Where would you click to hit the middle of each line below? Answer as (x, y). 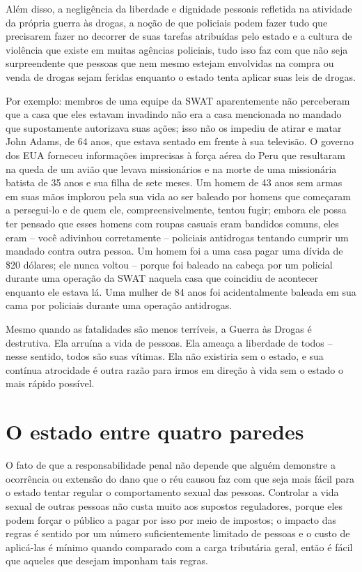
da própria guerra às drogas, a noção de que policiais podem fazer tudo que (167, 22)
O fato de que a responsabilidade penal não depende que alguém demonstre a (171, 465)
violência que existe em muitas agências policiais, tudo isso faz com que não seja (177, 49)
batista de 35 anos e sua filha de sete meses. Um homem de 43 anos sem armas (174, 182)
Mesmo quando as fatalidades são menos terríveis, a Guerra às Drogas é (159, 329)
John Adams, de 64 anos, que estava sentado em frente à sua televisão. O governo (180, 141)
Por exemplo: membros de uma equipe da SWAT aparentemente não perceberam (178, 100)
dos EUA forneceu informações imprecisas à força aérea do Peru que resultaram (175, 155)
